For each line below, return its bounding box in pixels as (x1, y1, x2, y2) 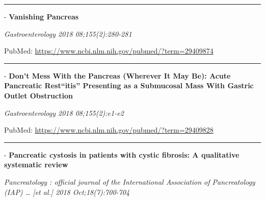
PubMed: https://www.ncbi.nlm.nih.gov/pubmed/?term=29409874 (4, 45, 214, 56)
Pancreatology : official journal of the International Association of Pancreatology (4, 176, 255, 187)
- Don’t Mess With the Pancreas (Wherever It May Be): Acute (4, 70, 231, 81)
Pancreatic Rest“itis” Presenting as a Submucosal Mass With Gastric (4, 80, 254, 91)
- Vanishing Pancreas (4, 11, 79, 21)
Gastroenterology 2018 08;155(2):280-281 (4, 28, 132, 39)
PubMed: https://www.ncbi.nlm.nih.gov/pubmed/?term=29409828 (4, 124, 214, 135)
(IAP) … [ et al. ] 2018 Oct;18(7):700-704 (4, 186, 130, 197)
